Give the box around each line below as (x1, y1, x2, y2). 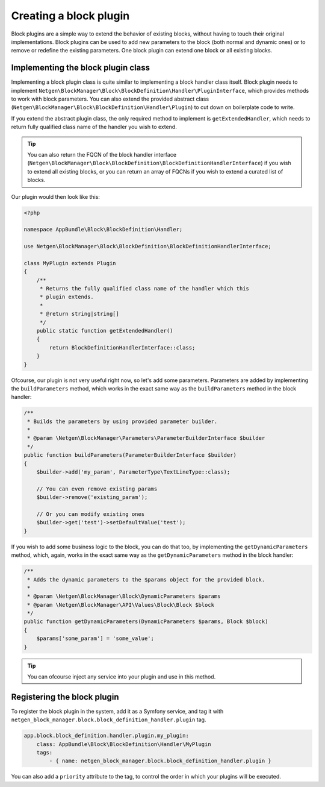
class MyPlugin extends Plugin (23, 260, 117, 266)
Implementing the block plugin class (11, 63, 150, 73)
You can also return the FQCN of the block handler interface (27, 151, 177, 158)
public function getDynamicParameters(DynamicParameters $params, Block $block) (23, 618, 268, 625)
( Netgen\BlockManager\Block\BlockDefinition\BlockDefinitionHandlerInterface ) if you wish (27, 160, 291, 167)
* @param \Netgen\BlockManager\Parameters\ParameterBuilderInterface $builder (27, 434, 265, 442)
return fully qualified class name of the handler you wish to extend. (11, 124, 177, 131)
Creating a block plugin (11, 9, 130, 22)
